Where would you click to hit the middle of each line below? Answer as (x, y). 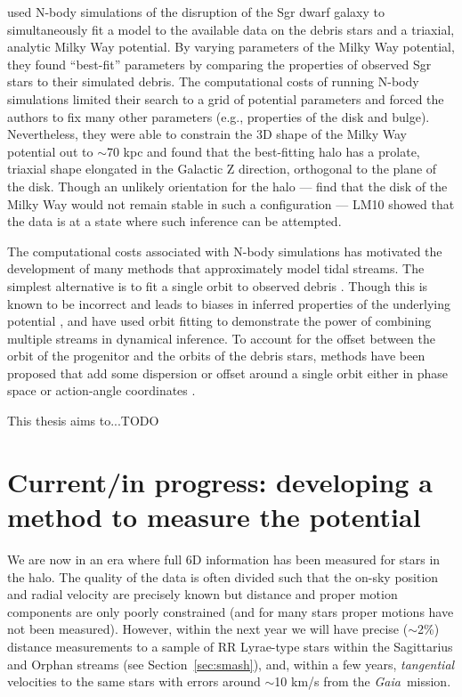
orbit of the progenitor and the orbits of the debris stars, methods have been (216, 356)
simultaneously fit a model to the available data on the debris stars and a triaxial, (231, 29)
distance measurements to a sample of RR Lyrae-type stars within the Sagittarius (230, 646)
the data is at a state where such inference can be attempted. (174, 221)
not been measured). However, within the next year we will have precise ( (208, 629)
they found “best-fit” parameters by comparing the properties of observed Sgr (219, 64)
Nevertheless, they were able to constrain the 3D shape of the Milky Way (207, 134)
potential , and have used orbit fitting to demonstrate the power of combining (219, 321)
